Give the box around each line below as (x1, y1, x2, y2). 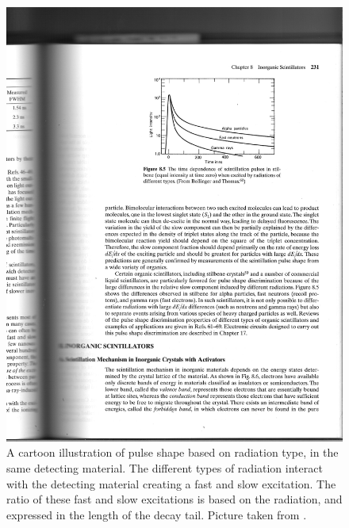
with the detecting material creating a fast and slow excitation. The (6, 475, 336, 492)
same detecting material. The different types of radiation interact (6, 460, 323, 476)
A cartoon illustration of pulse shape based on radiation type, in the (6, 444, 339, 461)
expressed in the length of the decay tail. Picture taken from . (6, 506, 307, 522)
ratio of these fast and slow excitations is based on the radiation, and (6, 491, 343, 507)
